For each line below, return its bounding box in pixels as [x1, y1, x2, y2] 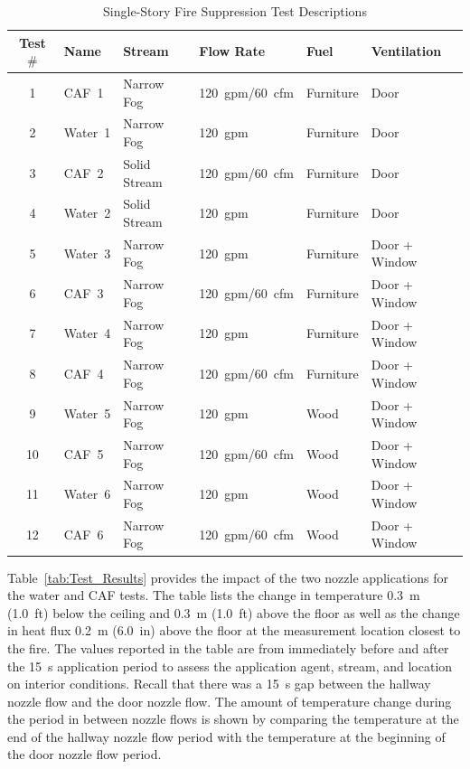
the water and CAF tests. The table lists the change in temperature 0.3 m [7, 586, 420, 605]
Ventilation [371, 42, 442, 61]
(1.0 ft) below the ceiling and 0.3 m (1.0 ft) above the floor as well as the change [7, 603, 460, 622]
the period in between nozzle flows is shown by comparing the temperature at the [7, 709, 459, 728]
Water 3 [63, 243, 111, 262]
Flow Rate [199, 42, 266, 61]
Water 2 [63, 203, 111, 222]
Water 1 [63, 123, 111, 142]
